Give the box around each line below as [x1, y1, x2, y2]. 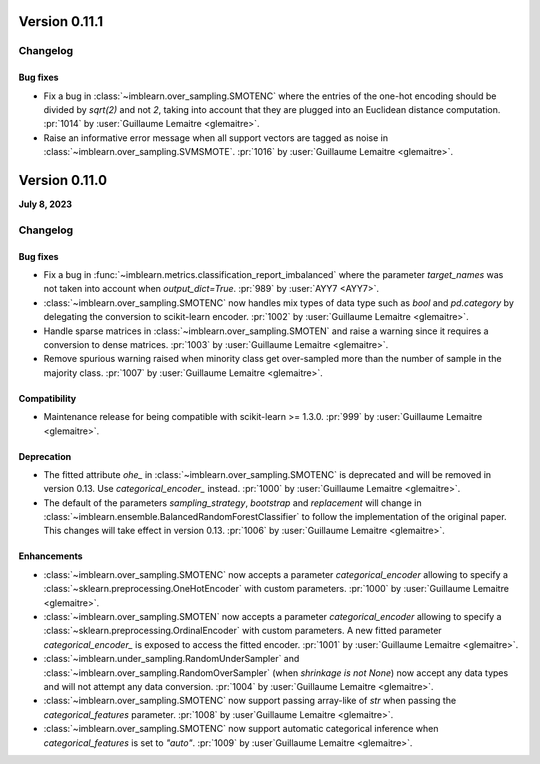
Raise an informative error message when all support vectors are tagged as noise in [43, 131, 389, 144]
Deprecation [18, 450, 72, 462]
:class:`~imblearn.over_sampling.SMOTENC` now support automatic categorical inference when [43, 723, 439, 735]
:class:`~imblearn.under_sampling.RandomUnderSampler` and [43, 653, 300, 665]
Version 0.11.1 [18, 13, 104, 30]
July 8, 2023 [18, 198, 73, 210]
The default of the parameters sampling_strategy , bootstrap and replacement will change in [43, 496, 422, 509]
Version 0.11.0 [18, 171, 108, 189]
